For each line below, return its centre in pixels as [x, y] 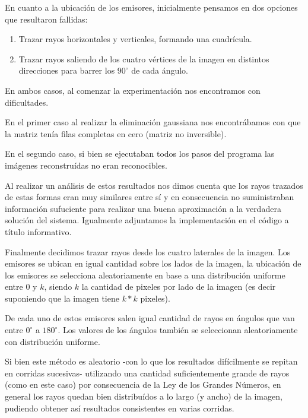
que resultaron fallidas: [46, 19]
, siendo [58, 286]
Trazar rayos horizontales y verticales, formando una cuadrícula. [135, 39]
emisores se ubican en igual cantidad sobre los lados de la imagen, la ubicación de [153, 263]
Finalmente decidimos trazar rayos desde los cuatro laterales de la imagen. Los [148, 251]
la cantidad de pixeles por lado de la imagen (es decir [179, 286]
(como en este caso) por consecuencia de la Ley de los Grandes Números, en [143, 384]
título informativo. [38, 231]
